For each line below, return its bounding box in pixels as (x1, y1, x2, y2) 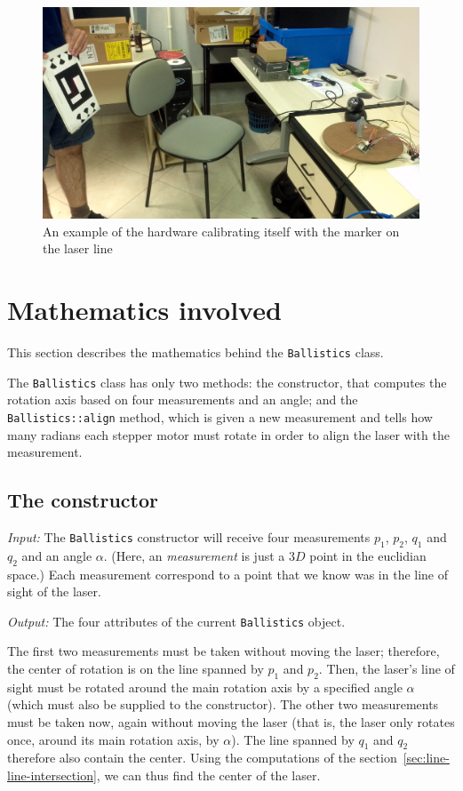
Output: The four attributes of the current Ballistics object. (7, 611, 346, 630)
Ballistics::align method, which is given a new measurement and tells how (7, 407, 433, 426)
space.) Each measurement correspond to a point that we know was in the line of (7, 564, 449, 583)
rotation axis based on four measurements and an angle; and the (7, 390, 358, 409)
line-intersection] (7, 765, 97, 784)
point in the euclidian (309, 546, 427, 564)
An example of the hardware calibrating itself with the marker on (43, 221, 400, 240)
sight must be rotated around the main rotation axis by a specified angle (7, 677, 403, 696)
